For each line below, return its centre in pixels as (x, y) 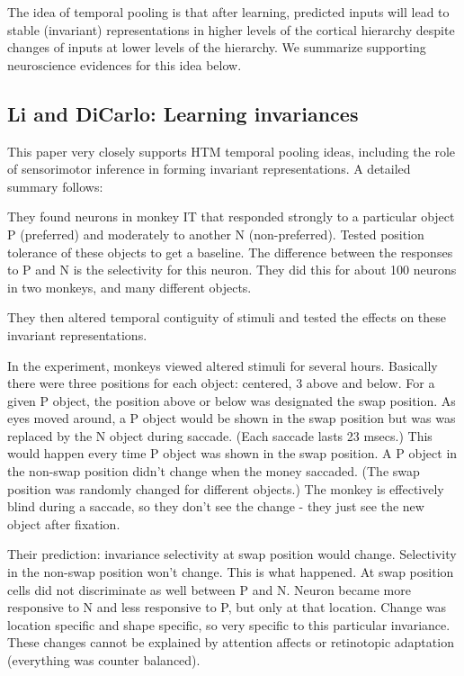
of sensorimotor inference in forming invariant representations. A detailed (209, 169)
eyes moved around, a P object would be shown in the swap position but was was (232, 418)
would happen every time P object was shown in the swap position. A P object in (232, 453)
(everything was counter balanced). (104, 660)
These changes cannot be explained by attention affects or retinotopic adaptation (231, 642)
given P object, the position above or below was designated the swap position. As (232, 400)
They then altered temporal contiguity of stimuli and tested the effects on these (227, 317)
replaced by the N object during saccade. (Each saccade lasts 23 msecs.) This (220, 435)
